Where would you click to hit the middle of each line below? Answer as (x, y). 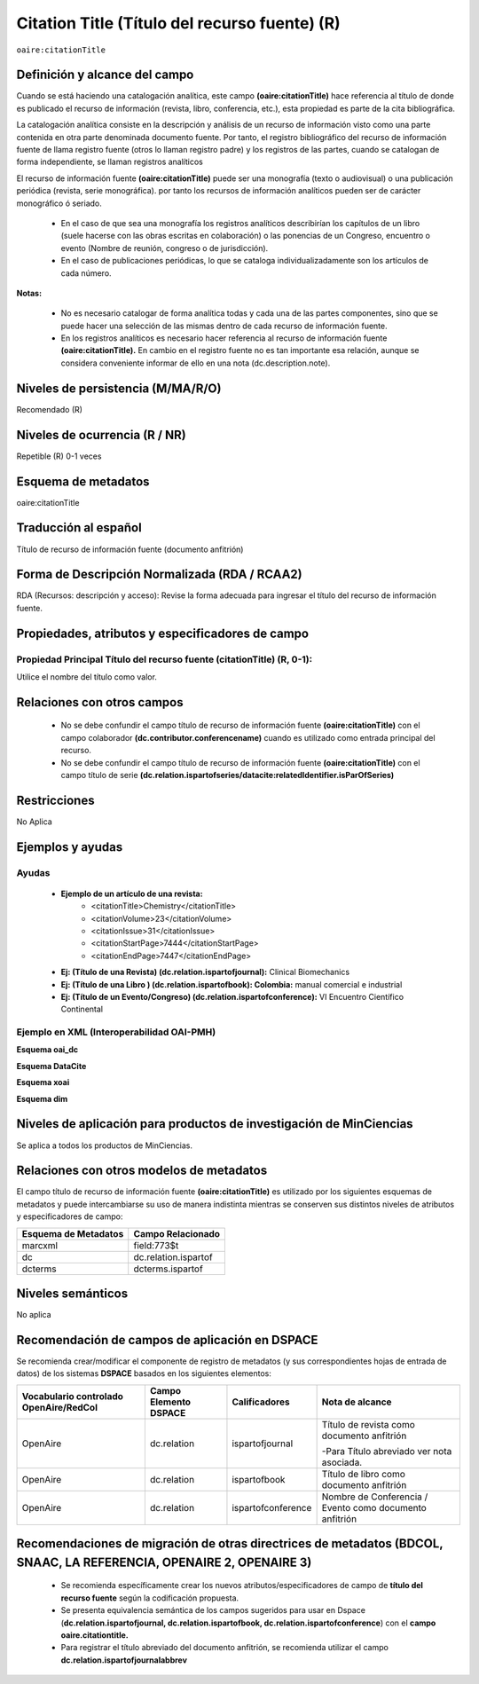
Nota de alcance (357, 1402)
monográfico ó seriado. (59, 203)
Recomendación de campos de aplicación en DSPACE (167, 1340)
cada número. (86, 273)
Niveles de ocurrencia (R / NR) (101, 435)
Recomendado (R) (50, 409)
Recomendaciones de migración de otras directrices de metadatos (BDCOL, (230, 1544)
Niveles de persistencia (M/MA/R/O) (119, 388)
